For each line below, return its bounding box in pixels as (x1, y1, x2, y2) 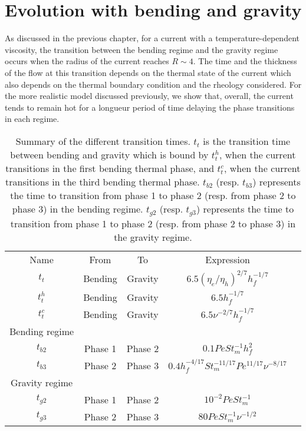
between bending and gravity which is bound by (10, 147, 209, 161)
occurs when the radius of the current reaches (5, 55, 169, 67)
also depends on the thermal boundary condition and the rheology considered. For (5, 78, 302, 90)
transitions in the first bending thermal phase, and (5, 161, 215, 175)
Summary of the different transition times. (15, 134, 190, 148)
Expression (205, 252, 250, 266)
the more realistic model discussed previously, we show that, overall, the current (5, 89, 294, 102)
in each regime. (5, 112, 60, 125)
